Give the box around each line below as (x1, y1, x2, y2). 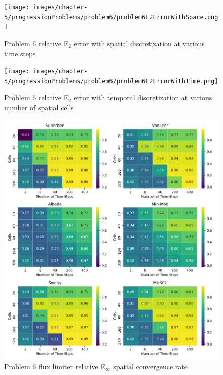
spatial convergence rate (113, 361, 188, 371)
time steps (4, 48, 36, 58)
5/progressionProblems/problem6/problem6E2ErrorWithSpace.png (4, 13, 218, 21)
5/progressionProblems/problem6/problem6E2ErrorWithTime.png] (4, 77, 218, 85)
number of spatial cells (4, 102, 74, 113)
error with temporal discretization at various (73, 92, 212, 103)
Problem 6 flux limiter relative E (4, 361, 106, 371)
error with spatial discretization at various (73, 38, 205, 48)
